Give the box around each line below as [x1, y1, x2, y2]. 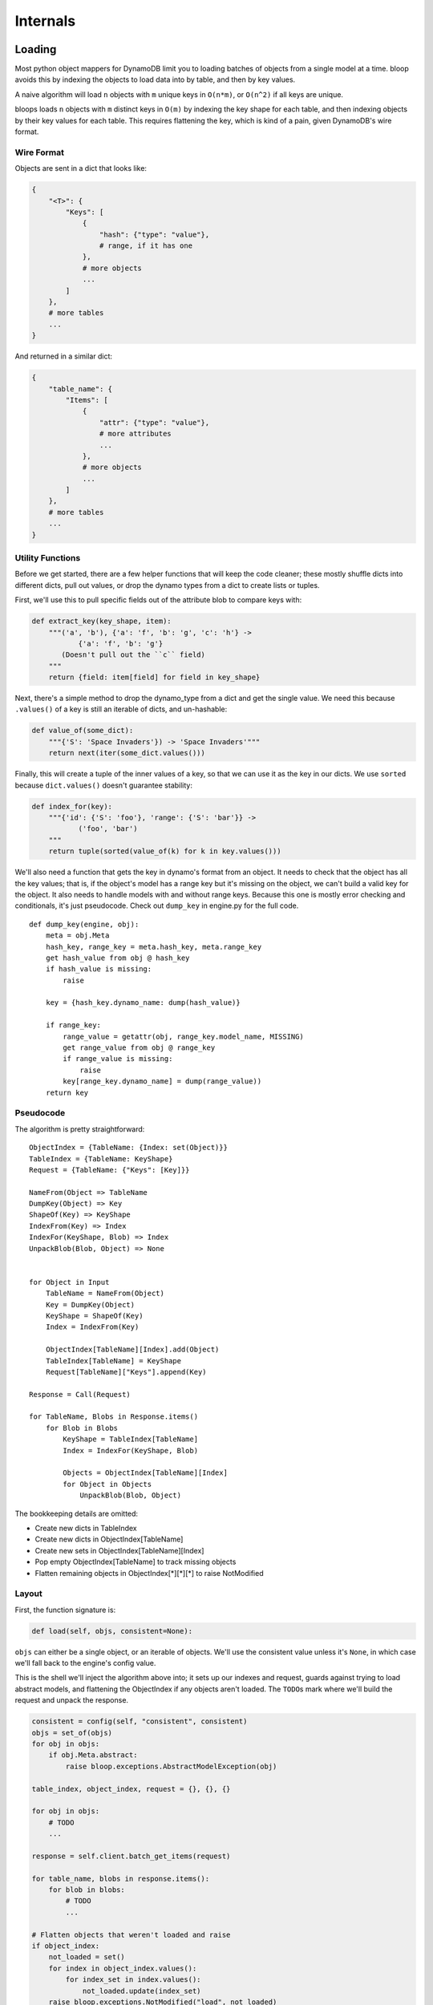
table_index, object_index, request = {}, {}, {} [31, 1784, 231, 1793]
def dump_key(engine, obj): [29, 919, 140, 929]
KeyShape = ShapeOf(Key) [45, 1311, 144, 1320]
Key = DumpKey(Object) [45, 1300, 136, 1309]
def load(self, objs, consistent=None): [31, 1626, 192, 1635]
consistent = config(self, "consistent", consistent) [31, 1717, 248, 1726]
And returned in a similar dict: [14, 351, 112, 361]
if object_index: [31, 1942, 100, 1950]
